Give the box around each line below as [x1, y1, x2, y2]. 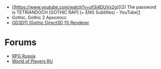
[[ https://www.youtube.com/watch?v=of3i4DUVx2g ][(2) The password [11, 4, 157, 10]
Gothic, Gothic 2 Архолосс [11, 15, 67, 20]
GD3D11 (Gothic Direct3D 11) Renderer [11, 20, 89, 25]
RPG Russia [11, 53, 36, 59]
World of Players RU [11, 58, 53, 64]
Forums [4, 37, 37, 48]
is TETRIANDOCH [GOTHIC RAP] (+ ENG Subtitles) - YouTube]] [11, 9, 141, 15]
